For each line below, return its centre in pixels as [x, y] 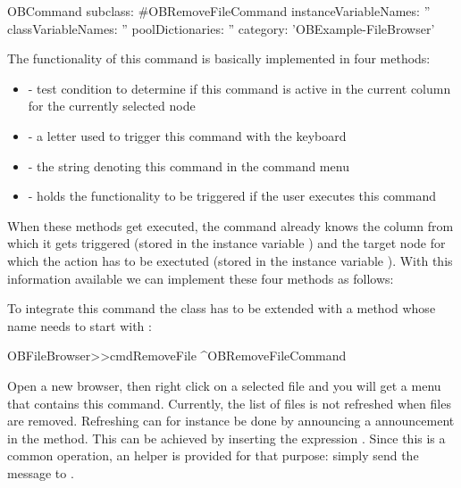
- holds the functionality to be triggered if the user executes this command [232, 196]
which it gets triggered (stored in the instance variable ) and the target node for [226, 243]
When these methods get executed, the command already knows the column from [230, 225]
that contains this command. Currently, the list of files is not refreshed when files [229, 403]
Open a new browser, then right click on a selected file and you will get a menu [224, 385]
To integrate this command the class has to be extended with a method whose [222, 308]
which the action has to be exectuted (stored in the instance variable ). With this [230, 260]
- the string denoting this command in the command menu [189, 165]
